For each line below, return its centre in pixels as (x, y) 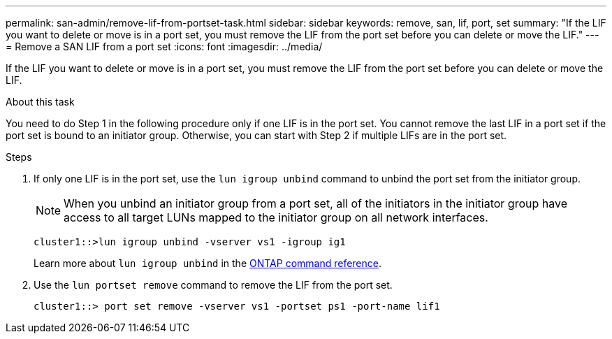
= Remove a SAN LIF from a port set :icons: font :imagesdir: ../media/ (164, 46)
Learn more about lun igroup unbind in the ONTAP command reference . (208, 263)
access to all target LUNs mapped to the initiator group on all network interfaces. (276, 217)
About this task (40, 102)
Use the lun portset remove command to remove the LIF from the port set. (213, 285)
